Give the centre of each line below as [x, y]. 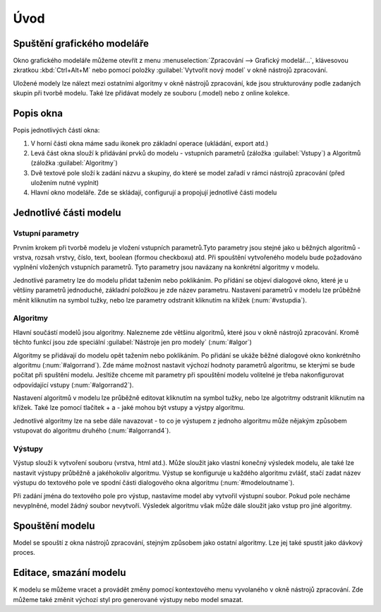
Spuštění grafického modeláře [81, 43]
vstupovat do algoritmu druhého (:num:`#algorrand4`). [92, 430]
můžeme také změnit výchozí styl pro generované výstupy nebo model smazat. [128, 599]
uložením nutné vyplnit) [65, 183]
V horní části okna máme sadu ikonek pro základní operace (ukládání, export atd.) [150, 143]
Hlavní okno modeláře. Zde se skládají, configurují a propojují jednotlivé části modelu [154, 193]
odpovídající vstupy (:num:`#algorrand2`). [73, 384]
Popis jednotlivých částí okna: [56, 130]
